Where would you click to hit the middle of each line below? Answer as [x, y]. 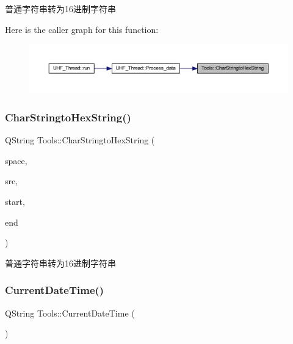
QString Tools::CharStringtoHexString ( [80, 140]
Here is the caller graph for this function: [82, 29]
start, [15, 201]
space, [16, 160]
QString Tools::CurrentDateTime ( [70, 313]
